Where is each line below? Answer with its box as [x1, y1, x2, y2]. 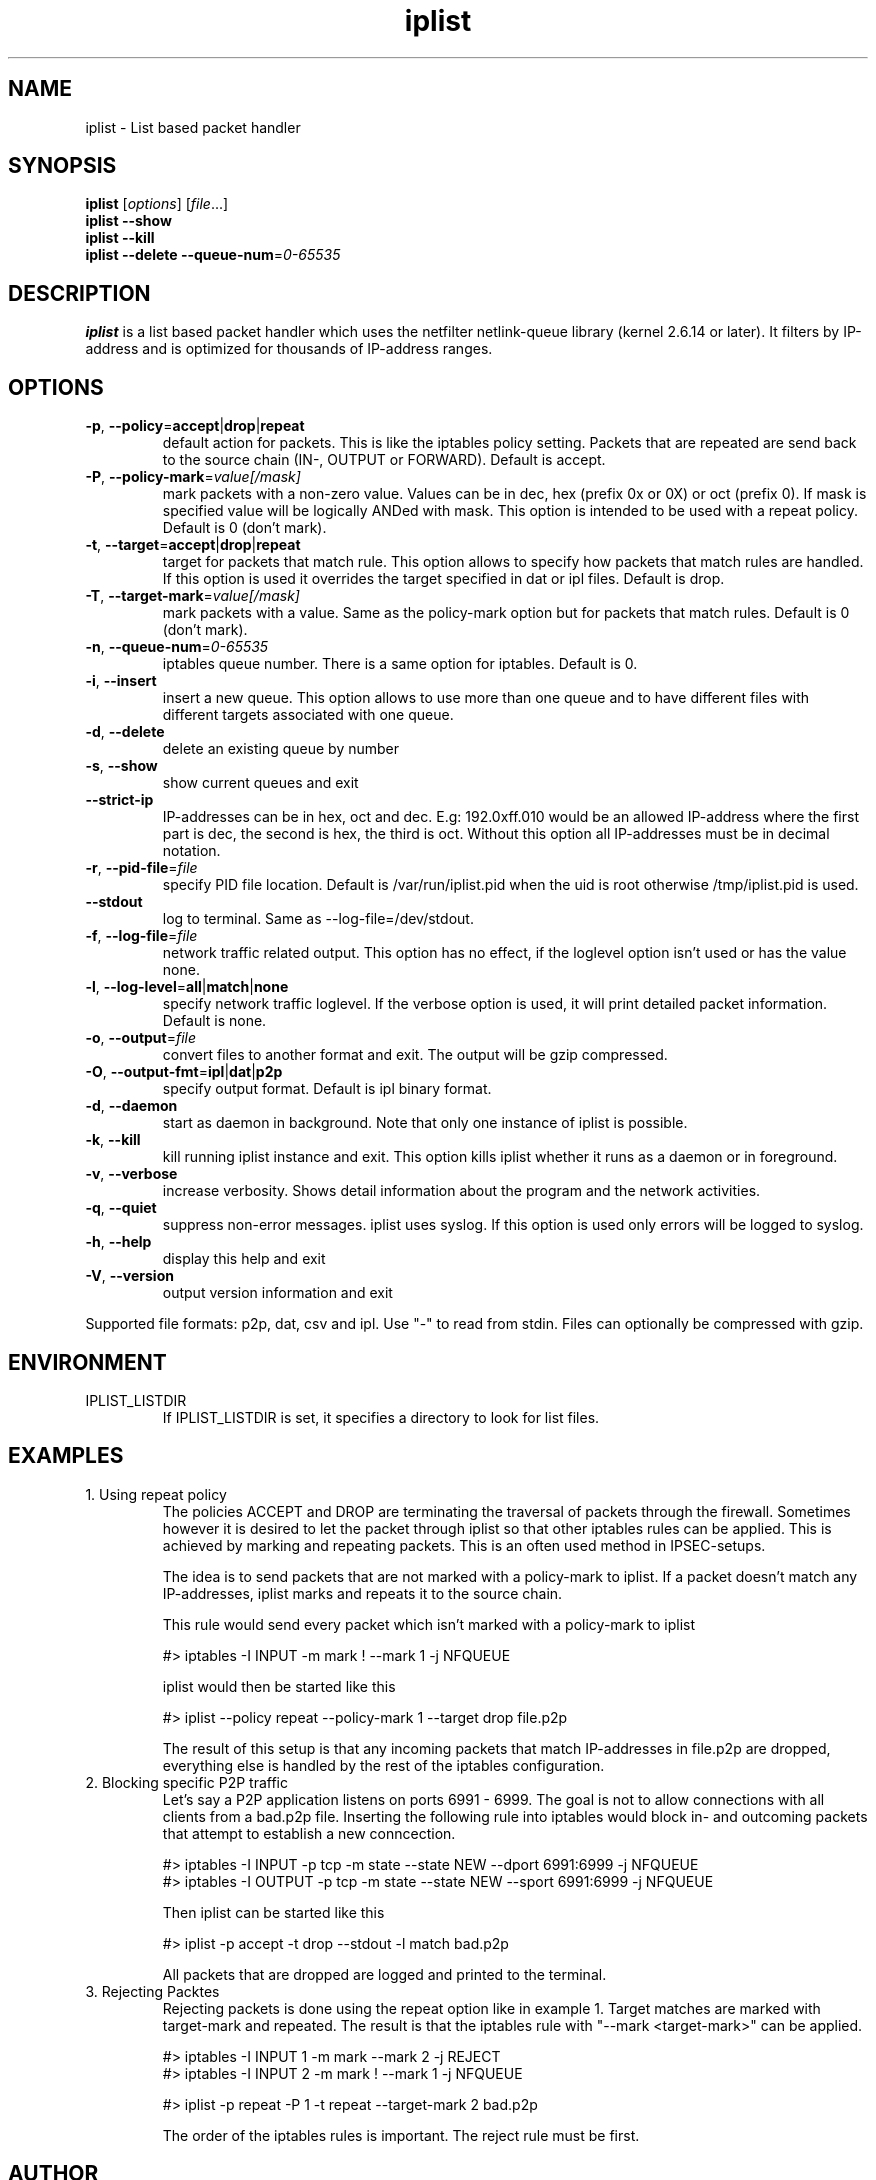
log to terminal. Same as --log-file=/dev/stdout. [162, 910, 474, 928]
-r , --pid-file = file [85, 859, 198, 877]
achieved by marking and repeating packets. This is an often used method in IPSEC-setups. [162, 1536, 766, 1554]
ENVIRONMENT [8, 1349, 167, 1375]
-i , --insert [85, 672, 157, 690]
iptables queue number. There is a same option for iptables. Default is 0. [162, 655, 638, 673]
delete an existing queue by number [162, 740, 400, 758]
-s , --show [85, 757, 158, 775]
